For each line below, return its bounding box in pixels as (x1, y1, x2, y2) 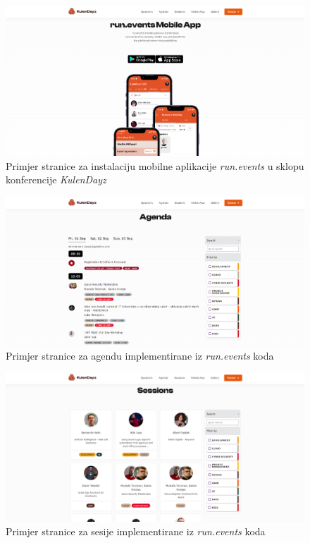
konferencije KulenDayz (6, 172, 106, 187)
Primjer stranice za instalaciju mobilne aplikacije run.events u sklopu (6, 158, 304, 173)
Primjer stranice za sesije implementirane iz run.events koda (6, 524, 266, 539)
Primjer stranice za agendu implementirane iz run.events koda (6, 348, 274, 362)
